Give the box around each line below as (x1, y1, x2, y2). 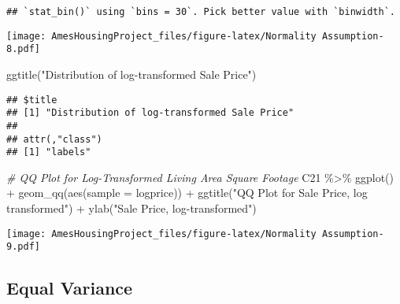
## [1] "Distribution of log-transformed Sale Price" (6, 107, 294, 119)
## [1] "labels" (6, 146, 91, 158)
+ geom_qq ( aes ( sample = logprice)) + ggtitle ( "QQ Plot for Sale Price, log (6, 184, 368, 201)
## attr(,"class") (6, 133, 102, 145)
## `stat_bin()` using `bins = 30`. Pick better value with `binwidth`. (6, 6, 395, 17)
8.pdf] (6, 43, 40, 55)
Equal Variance (6, 276, 133, 300)
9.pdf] (6, 241, 40, 253)
